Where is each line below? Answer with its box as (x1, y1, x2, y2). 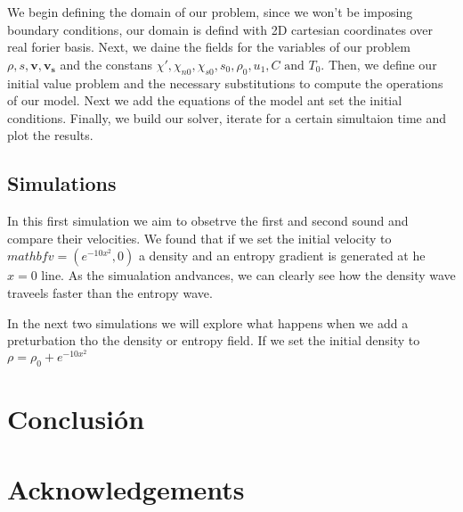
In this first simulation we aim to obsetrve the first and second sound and (7, 211, 409, 230)
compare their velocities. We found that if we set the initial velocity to (7, 228, 392, 247)
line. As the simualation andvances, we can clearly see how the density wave (41, 266, 456, 285)
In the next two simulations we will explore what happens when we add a (7, 313, 409, 332)
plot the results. (7, 126, 93, 145)
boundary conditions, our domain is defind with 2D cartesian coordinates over (7, 20, 433, 38)
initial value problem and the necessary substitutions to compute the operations (7, 73, 443, 92)
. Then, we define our (321, 54, 437, 73)
